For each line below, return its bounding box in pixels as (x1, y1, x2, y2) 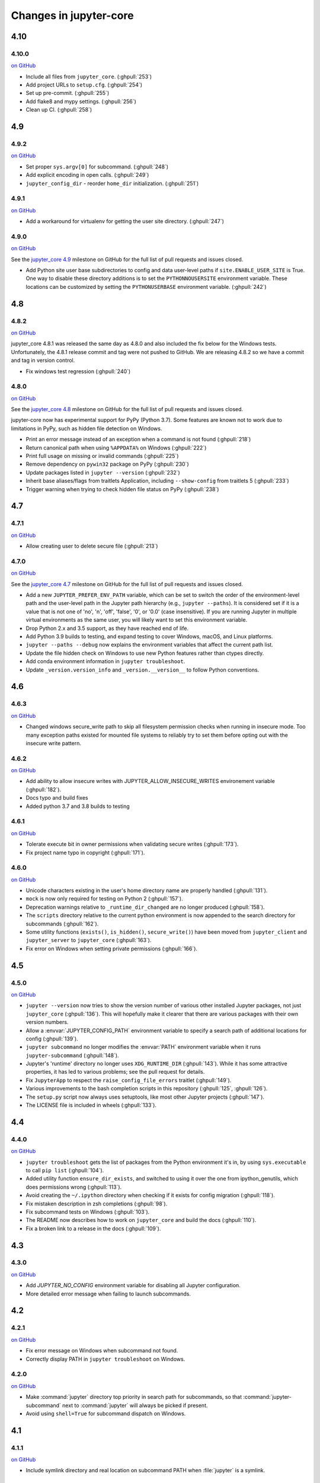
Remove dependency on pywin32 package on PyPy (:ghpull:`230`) (25, 460, 189, 468)
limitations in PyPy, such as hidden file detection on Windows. (11, 425, 162, 432)
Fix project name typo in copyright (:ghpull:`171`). (25, 849, 145, 856)
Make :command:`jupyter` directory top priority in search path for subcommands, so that (25, 1393, 242, 1401)
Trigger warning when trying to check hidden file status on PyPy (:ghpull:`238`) (25, 485, 219, 492)
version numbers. (25, 1019, 69, 1026)
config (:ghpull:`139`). (25, 1035, 78, 1042)
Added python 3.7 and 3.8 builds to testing (25, 803, 130, 810)
